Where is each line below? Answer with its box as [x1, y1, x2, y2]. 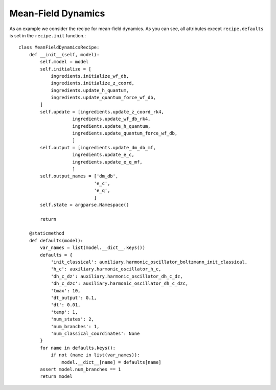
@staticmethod [29, 231, 65, 236]
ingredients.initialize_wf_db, [51, 73, 129, 79]
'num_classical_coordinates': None [51, 330, 140, 336]
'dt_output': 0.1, [51, 295, 97, 301]
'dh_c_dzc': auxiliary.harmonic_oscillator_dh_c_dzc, [51, 281, 189, 286]
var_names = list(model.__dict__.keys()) [40, 245, 146, 250]
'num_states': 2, [51, 316, 95, 322]
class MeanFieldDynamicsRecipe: [18, 44, 100, 51]
